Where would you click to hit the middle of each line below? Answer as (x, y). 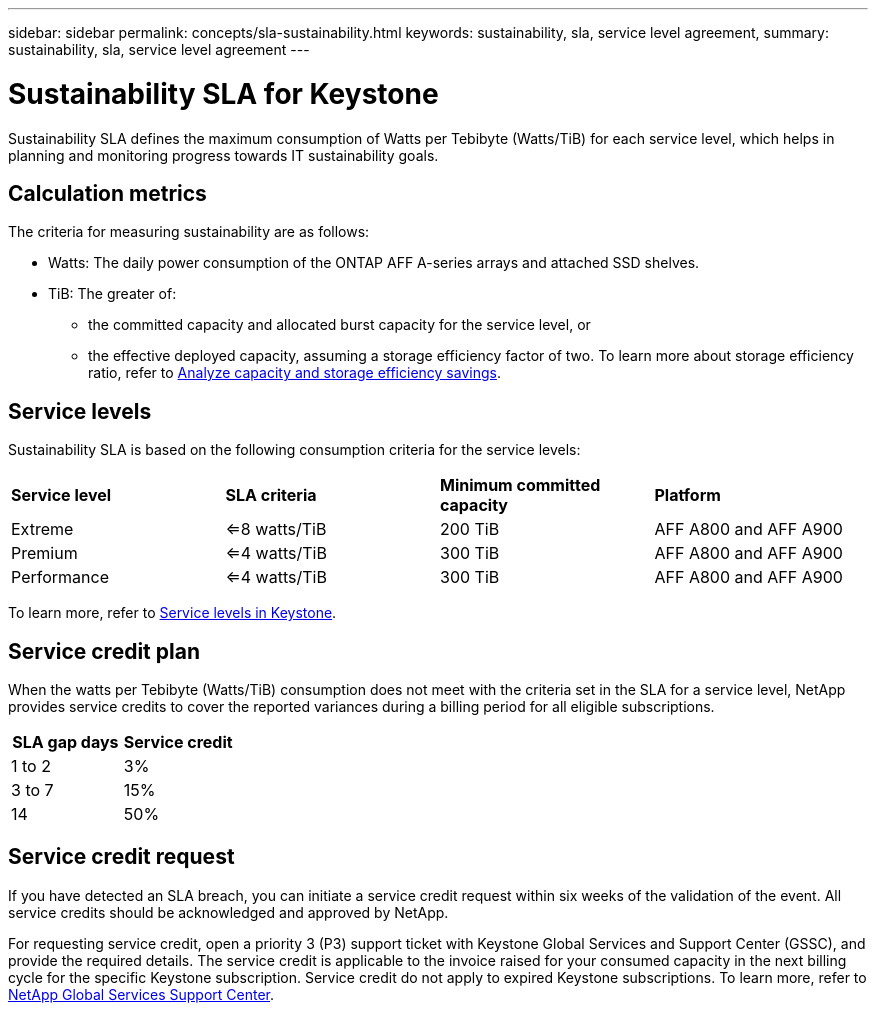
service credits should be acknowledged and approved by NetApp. (228, 912)
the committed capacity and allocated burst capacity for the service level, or (339, 325)
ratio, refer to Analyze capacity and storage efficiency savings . (294, 373)
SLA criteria (271, 495)
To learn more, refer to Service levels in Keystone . (172, 613)
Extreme (42, 529)
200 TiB (470, 529)
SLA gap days (65, 742)
